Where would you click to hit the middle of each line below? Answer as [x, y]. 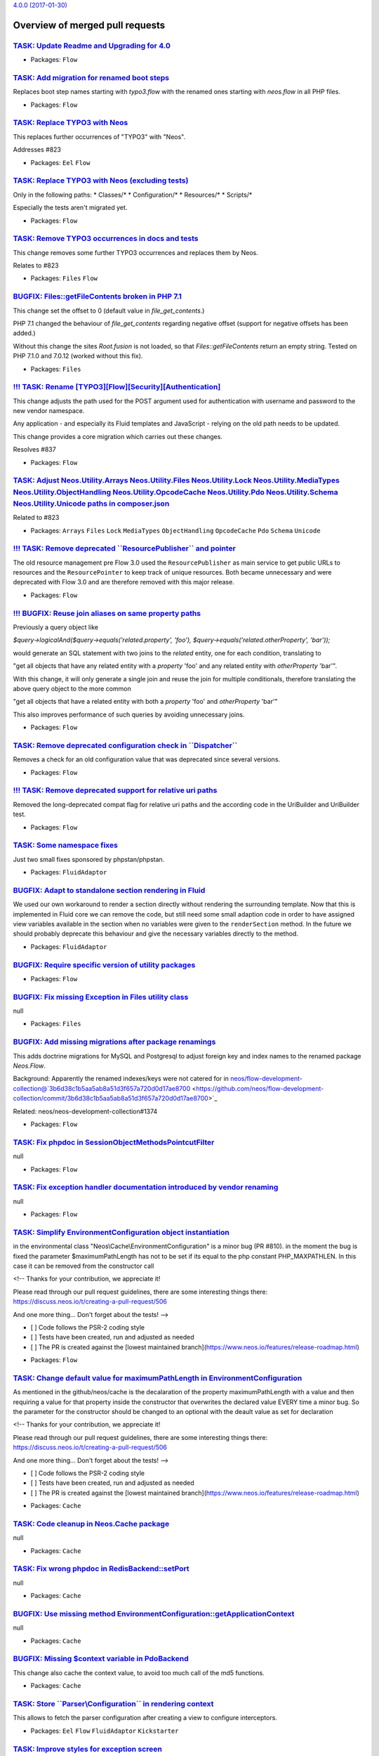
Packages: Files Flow [64, 278]
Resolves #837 [34, 450]
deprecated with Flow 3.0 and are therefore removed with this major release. [124, 582]
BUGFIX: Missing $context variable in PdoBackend [101, 1659]
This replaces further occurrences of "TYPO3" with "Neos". [99, 136]
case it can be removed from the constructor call [84, 1266]
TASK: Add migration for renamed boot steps [91, 77]
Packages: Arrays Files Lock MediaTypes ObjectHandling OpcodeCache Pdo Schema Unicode [175, 530]
